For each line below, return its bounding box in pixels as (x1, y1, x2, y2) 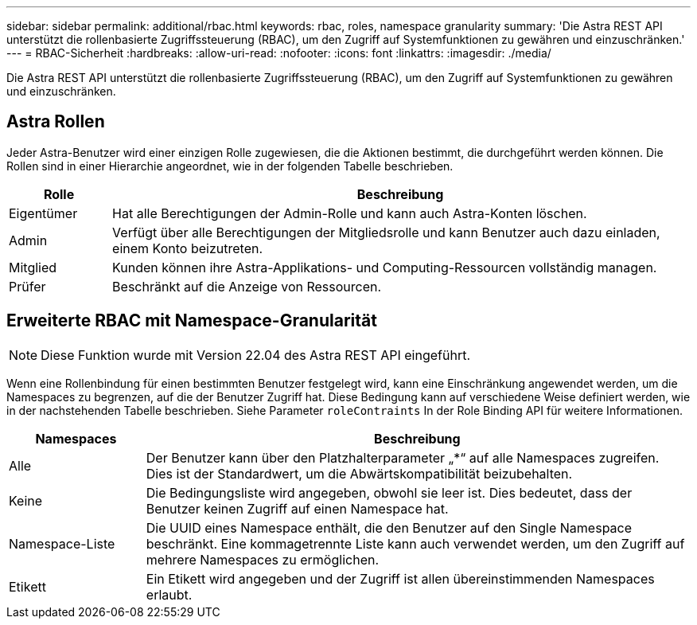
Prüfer (9, 278, 46, 295)
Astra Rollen (6, 111, 105, 132)
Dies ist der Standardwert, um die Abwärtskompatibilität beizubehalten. (146, 465, 573, 482)
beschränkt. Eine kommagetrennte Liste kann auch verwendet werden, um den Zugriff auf (146, 535, 685, 552)
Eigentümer (9, 205, 78, 221)
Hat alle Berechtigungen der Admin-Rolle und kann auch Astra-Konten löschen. (112, 205, 587, 221)
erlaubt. (146, 586, 193, 603)
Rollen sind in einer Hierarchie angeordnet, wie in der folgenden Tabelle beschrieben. (6, 158, 454, 173)
